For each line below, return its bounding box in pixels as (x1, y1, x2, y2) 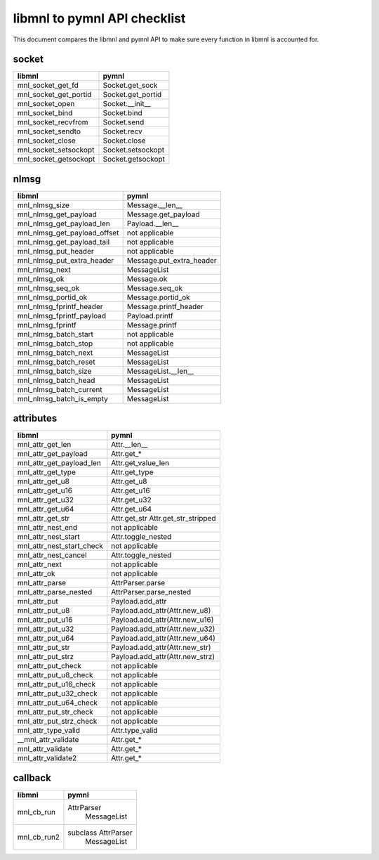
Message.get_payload (126, 209, 200, 219)
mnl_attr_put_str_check (17, 707, 94, 717)
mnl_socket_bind (17, 108, 73, 118)
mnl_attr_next (17, 559, 62, 569)
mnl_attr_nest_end (17, 523, 78, 533)
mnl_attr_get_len (17, 440, 72, 450)
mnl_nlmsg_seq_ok (17, 283, 80, 293)
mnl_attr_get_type (17, 467, 77, 477)
